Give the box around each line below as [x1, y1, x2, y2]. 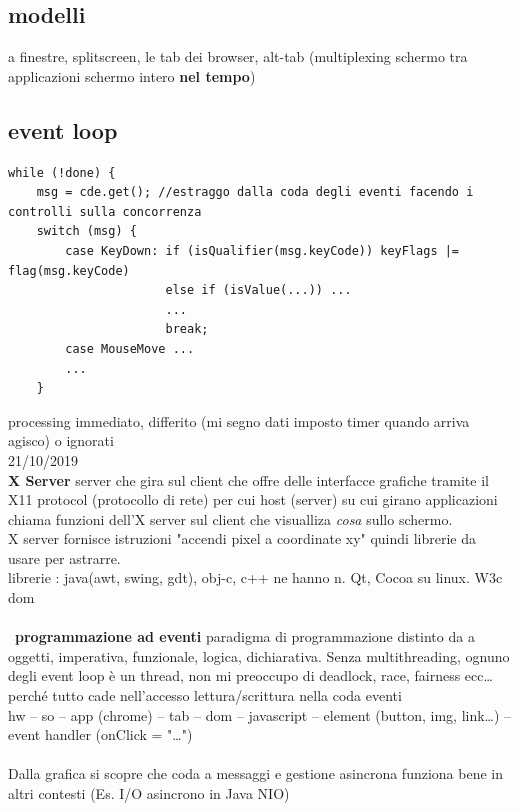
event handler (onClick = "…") [8, 724, 193, 745]
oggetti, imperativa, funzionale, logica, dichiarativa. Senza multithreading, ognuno [8, 645, 510, 666]
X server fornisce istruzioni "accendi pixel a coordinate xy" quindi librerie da [8, 528, 476, 549]
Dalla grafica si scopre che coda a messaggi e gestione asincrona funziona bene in [8, 763, 503, 784]
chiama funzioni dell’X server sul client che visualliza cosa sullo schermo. [8, 508, 453, 529]
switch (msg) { [36, 224, 137, 239]
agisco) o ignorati [8, 430, 114, 451]
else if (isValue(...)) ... [165, 283, 352, 298]
